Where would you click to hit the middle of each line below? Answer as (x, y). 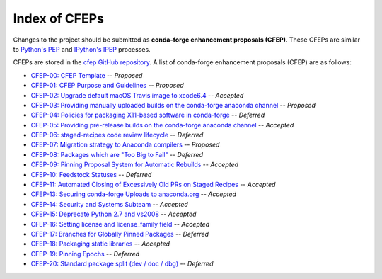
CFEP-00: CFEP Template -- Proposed (87, 75)
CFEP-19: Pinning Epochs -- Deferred (85, 254)
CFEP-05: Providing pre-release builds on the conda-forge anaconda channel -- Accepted (162, 125)
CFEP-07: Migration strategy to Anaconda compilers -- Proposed (125, 144)
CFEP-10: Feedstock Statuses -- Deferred (91, 174)
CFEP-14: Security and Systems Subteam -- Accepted (110, 204)
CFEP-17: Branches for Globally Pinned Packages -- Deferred (120, 234)
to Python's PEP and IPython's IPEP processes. (82, 49)
